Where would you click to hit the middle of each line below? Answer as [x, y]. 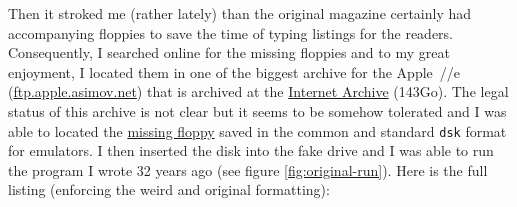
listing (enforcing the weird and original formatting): [169, 189]
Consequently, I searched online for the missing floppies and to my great [229, 52]
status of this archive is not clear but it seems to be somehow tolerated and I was [257, 110]
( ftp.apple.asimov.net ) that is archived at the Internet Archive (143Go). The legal [258, 91]
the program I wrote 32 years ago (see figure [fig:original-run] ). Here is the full [248, 169]
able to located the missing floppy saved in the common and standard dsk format [257, 130]
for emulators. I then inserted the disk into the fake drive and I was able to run [251, 150]
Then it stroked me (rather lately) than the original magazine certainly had [240, 13]
